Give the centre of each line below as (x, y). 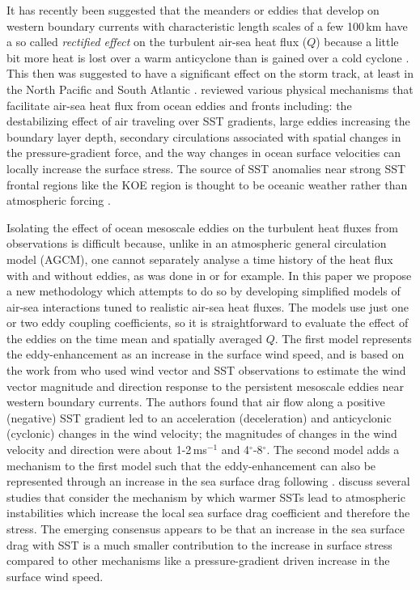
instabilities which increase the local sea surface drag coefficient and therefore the (208, 513)
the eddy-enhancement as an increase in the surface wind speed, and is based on (206, 354)
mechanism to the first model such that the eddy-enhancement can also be (191, 465)
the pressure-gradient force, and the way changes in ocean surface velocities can (204, 153)
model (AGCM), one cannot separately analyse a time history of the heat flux (200, 259)
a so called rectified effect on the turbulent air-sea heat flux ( (157, 42)
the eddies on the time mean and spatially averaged (134, 338)
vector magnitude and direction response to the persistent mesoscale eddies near (206, 386)
